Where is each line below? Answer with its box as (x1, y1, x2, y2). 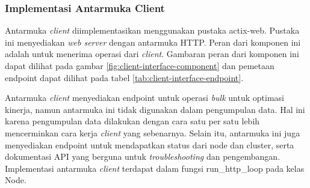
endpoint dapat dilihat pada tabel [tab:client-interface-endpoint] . (5, 71, 244, 83)
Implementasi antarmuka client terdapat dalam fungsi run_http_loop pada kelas (5, 162, 305, 174)
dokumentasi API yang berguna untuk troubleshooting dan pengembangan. (5, 150, 281, 163)
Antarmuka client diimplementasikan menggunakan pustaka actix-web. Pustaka (5, 24, 300, 37)
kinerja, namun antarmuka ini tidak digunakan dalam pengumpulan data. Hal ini (5, 103, 305, 115)
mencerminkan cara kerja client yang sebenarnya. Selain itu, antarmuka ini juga (5, 126, 300, 139)
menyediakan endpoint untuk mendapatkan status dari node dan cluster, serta (5, 138, 294, 151)
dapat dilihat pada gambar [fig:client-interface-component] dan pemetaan (5, 59, 274, 71)
